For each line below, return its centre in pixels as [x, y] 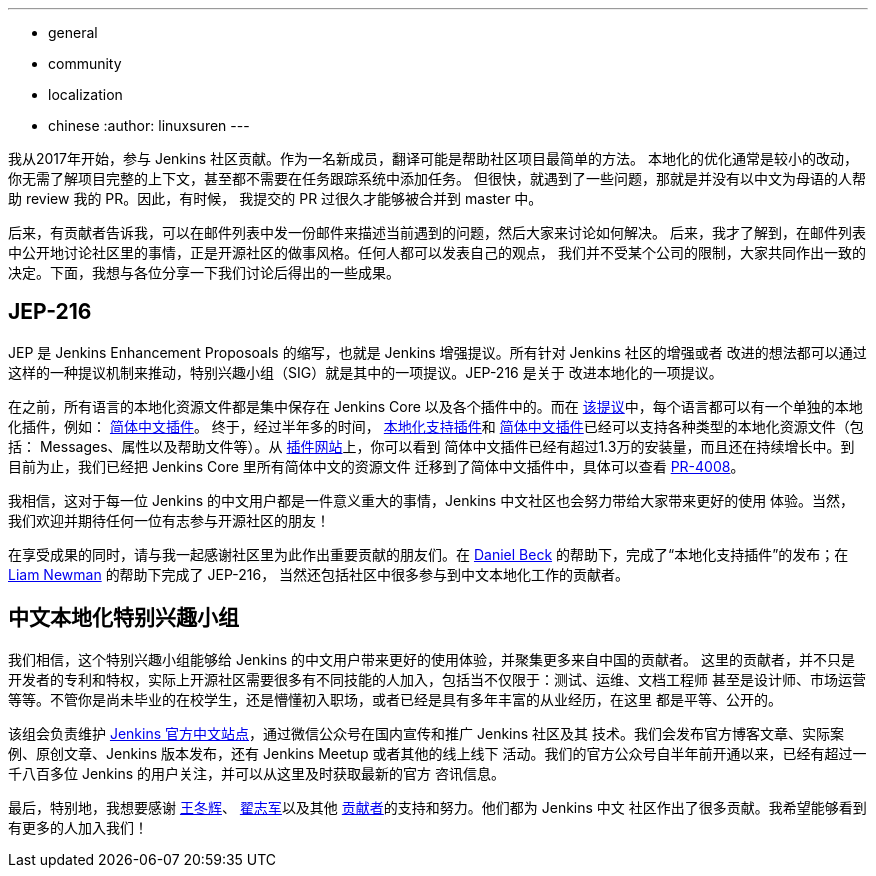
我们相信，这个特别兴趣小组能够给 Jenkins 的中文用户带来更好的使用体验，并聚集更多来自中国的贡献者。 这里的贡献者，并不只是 [431, 659]
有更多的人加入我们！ [78, 827]
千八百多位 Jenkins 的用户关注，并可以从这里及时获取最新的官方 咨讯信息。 [256, 773]
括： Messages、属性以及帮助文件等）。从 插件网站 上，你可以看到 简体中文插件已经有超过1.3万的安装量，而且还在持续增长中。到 [431, 446]
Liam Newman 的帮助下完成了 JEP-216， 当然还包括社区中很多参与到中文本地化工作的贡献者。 [319, 574]
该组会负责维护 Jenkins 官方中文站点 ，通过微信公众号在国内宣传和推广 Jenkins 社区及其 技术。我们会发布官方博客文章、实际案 [426, 733]
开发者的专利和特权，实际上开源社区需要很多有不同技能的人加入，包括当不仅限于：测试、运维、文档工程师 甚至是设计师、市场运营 [437, 679]
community [85, 63]
